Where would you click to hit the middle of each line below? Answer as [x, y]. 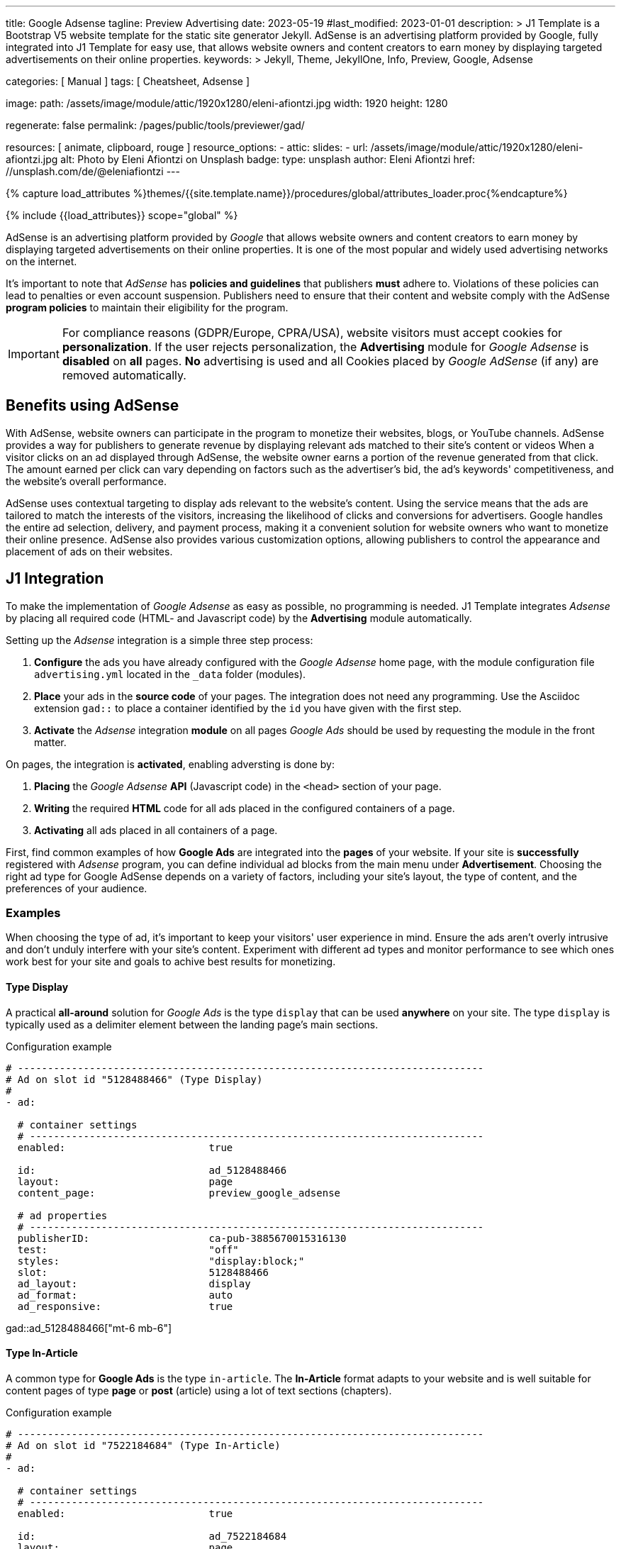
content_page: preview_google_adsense [179, 1193]
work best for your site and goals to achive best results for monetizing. [171, 962]
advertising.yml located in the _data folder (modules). [170, 674]
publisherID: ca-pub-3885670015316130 [182, 1238]
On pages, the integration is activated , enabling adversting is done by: [170, 764]
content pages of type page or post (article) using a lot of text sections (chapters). [199, 1390]
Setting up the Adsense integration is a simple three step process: [160, 640]
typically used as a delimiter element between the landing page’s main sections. [192, 1024]
